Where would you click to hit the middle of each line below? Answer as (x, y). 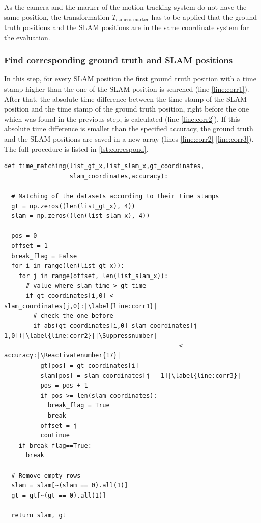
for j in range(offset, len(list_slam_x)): (93, 276)
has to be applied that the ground (204, 17)
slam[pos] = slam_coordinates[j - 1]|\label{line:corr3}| (141, 376)
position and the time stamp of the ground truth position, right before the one (127, 109)
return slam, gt (39, 515)
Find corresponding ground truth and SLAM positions (119, 60)
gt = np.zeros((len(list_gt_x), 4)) (73, 206)
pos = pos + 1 (64, 386)
